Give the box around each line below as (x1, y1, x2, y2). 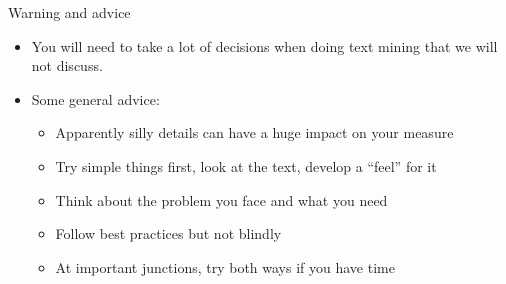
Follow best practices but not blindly (55, 223, 282, 244)
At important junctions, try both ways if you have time (55, 256, 395, 277)
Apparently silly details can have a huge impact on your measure (55, 122, 454, 143)
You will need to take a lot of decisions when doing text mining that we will (31, 35, 498, 56)
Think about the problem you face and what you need (55, 189, 388, 210)
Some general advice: (31, 88, 160, 109)
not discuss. (31, 55, 103, 76)
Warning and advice (8, 2, 131, 22)
